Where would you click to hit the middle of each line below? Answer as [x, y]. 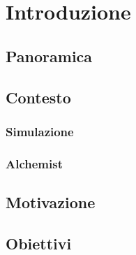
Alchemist [34, 163]
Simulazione [40, 131]
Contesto [38, 97]
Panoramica [49, 56]
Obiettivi [39, 243]
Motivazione [51, 202]
